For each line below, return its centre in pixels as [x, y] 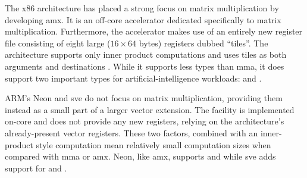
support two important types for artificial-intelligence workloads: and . [133, 78]
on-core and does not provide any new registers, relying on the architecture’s [145, 121]
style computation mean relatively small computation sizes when [153, 144]
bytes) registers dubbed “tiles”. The [203, 43]
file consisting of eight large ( [58, 43]
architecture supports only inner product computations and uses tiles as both [146, 54]
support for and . [36, 168]
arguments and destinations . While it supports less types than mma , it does [145, 66]
